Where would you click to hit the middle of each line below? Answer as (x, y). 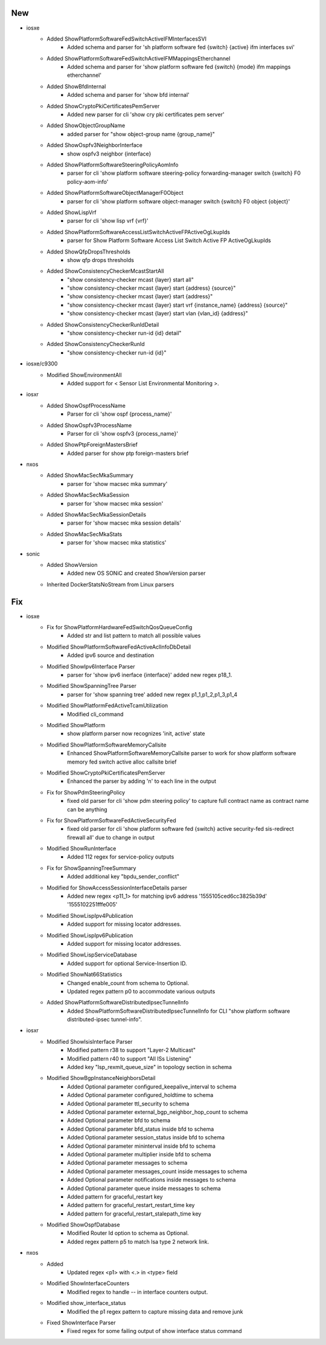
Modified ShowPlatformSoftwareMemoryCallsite (107, 745)
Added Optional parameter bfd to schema (119, 1121)
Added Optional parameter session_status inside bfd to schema (146, 1137)
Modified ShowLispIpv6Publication (90, 935)
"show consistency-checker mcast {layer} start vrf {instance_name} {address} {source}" (177, 305)
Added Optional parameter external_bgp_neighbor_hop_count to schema (158, 1112)
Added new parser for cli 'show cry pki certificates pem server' (146, 114)
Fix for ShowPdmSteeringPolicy (86, 792)
